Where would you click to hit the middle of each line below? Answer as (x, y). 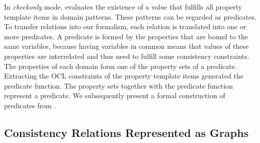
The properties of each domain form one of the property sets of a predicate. (120, 66)
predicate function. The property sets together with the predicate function (118, 85)
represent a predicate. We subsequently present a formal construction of (115, 95)
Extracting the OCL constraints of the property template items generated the (124, 76)
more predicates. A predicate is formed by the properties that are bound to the (126, 36)
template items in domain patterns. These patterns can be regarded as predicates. (130, 16)
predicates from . (30, 105)
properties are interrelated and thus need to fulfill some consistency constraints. (127, 56)
